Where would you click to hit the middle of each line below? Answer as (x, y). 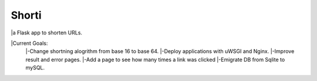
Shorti (26, 15)
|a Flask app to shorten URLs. (46, 33)
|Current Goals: (29, 43)
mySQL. (35, 68)
